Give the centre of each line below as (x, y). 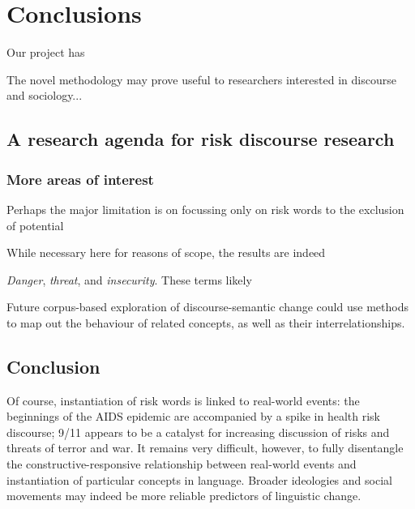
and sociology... (45, 95)
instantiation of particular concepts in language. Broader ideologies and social (199, 479)
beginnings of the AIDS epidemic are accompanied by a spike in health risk (193, 416)
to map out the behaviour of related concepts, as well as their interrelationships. (206, 322)
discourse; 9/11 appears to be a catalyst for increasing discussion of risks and (198, 432)
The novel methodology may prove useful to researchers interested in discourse (201, 79)
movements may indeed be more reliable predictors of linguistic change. (184, 496)
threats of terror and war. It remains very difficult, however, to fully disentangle (205, 448)
